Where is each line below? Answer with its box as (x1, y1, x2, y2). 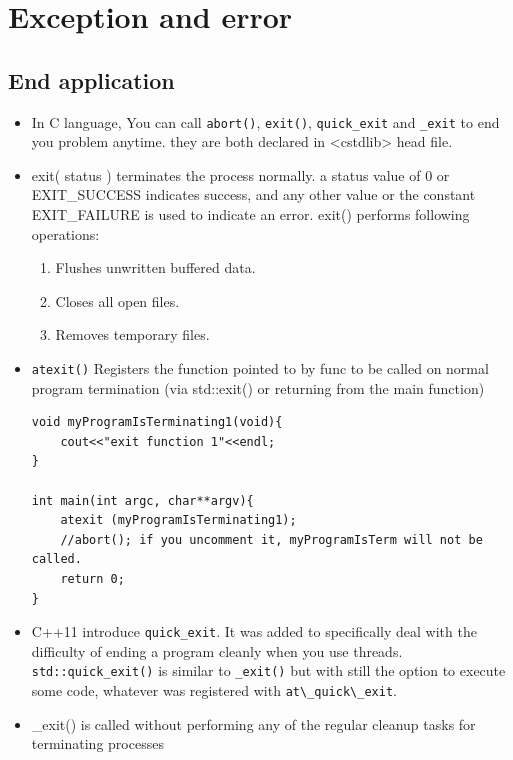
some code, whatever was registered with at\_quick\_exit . (31, 680, 397, 701)
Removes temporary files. (55, 324, 210, 345)
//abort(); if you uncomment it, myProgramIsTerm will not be (60, 532, 483, 547)
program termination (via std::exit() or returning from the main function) (31, 377, 485, 398)
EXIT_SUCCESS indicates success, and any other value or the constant (31, 184, 476, 205)
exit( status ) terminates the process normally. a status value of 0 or (31, 164, 450, 185)
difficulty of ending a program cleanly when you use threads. (31, 640, 403, 661)
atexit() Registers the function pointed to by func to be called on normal (31, 357, 489, 378)
